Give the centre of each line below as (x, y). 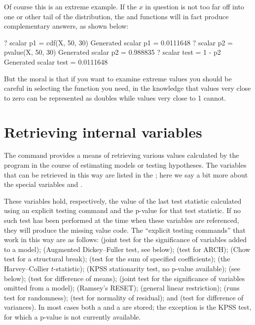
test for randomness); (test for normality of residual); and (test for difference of (124, 297)
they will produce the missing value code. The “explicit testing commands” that (125, 230)
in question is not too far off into (195, 6)
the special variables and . (43, 184)
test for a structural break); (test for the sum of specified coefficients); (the (117, 259)
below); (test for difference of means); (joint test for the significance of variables (125, 278)
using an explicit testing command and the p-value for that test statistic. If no (122, 210)
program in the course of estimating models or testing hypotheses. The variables (125, 165)
